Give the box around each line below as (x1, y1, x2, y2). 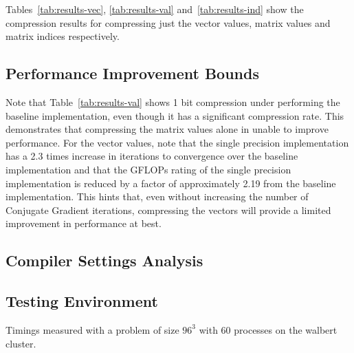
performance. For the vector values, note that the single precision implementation (5, 135, 349, 149)
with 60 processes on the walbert (199, 322, 338, 336)
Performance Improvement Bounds (5, 63, 259, 84)
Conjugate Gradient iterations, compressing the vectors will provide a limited (5, 202, 331, 217)
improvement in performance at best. (5, 216, 162, 231)
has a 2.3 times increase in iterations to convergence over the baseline (5, 149, 298, 163)
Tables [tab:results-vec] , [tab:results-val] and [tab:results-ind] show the (5, 2, 304, 16)
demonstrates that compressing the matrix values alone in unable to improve (5, 122, 329, 136)
